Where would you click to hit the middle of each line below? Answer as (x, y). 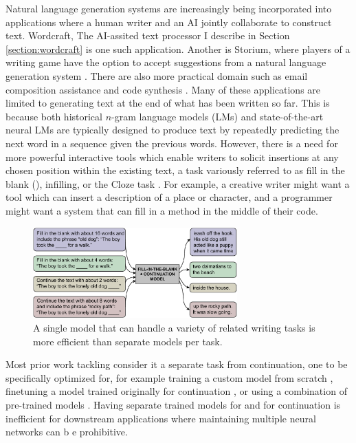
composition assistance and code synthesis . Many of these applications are (163, 89)
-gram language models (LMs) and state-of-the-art (218, 116)
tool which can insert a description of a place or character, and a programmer (169, 197)
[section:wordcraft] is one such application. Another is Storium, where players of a (178, 48)
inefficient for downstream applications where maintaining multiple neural (161, 418)
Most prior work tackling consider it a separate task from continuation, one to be (177, 364)
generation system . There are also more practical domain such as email (157, 75)
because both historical (54, 116)
